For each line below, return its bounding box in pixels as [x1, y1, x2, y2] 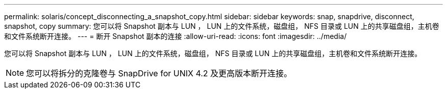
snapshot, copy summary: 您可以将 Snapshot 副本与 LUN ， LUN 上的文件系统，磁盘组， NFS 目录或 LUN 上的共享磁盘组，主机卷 [4, 22, 439, 30]
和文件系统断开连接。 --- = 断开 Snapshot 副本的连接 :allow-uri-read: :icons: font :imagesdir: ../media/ [4, 32, 347, 40]
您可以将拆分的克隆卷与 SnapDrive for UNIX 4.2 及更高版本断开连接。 [26, 68, 292, 78]
